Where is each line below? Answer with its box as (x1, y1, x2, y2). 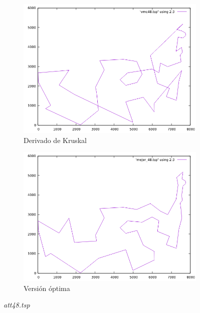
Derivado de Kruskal (24, 134, 87, 145)
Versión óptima (24, 282, 70, 293)
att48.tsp (4, 299, 30, 310)
